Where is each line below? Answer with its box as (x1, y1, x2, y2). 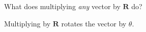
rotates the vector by (61, 18, 127, 28)
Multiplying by (4, 18, 51, 28)
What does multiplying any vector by (4, 1, 121, 11)
